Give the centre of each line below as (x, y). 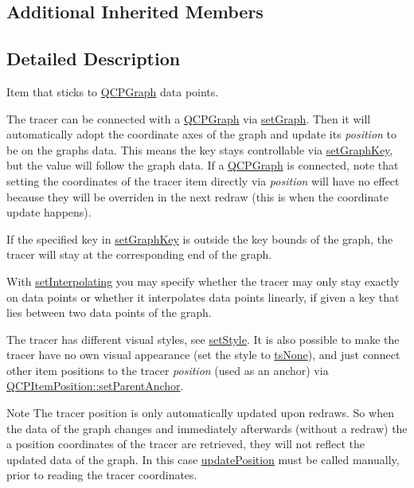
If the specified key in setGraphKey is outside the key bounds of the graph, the (200, 238)
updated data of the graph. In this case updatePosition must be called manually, (203, 459)
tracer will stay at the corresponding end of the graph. (139, 254)
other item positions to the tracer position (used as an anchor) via (168, 370)
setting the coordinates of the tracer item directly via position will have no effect (203, 180)
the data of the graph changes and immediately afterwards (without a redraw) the (207, 428)
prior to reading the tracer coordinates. (102, 475)
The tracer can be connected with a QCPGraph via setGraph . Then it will (189, 118)
